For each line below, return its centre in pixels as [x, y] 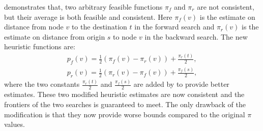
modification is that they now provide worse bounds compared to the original [125, 114]
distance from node [34, 27]
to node [125, 36]
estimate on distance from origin [55, 36]
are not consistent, [226, 7]
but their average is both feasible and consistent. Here [88, 17]
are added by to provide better [181, 84]
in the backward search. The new [196, 36]
